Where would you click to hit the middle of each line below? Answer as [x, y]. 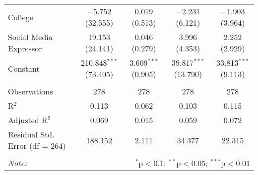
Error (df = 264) [37, 146]
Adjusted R [28, 120]
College [21, 17]
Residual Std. [31, 134]
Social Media [30, 37]
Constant [24, 68]
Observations [31, 91]
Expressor [25, 48]
